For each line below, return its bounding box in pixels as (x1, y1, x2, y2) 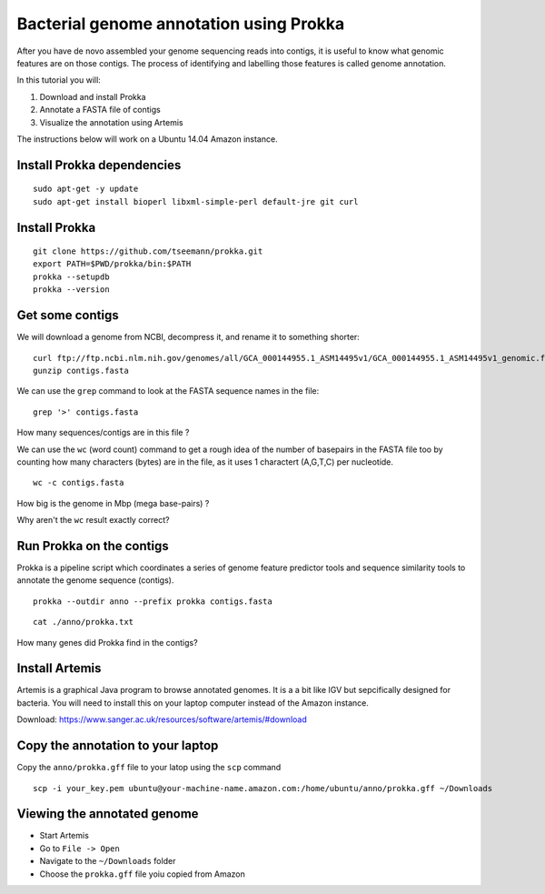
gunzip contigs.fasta (33, 365, 129, 376)
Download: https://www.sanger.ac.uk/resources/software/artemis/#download (16, 714, 308, 725)
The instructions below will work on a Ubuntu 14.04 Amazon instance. (16, 133, 278, 145)
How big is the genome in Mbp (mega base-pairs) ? (16, 497, 210, 508)
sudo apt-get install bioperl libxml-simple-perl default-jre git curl (33, 196, 359, 206)
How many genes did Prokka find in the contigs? (16, 637, 199, 648)
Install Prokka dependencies (16, 157, 182, 173)
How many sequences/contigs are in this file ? (16, 427, 190, 438)
